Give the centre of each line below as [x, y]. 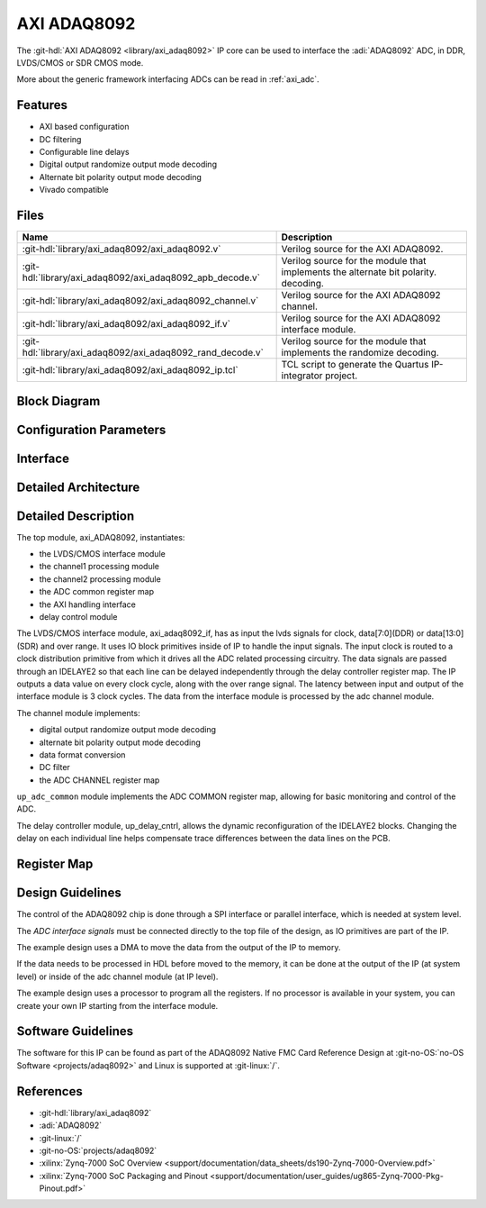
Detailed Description [76, 516]
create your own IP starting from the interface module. [117, 1005]
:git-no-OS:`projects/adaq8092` [98, 1150]
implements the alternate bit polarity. [359, 272]
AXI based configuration [84, 127]
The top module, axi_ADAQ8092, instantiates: [101, 537]
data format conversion [82, 754]
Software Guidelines [75, 1031]
